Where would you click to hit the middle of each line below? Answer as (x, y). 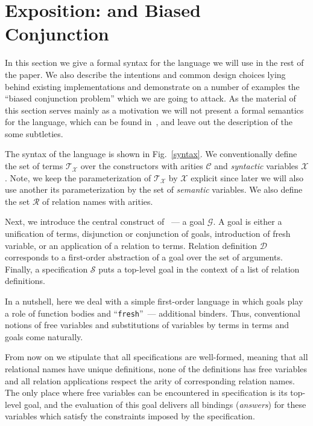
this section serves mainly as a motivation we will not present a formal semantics (154, 110)
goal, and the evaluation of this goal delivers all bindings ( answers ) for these (165, 404)
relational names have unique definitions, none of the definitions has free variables (156, 369)
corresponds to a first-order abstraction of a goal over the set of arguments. (144, 257)
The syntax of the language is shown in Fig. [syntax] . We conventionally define (151, 154)
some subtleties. (34, 133)
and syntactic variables (256, 166)
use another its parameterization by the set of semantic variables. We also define (154, 189)
